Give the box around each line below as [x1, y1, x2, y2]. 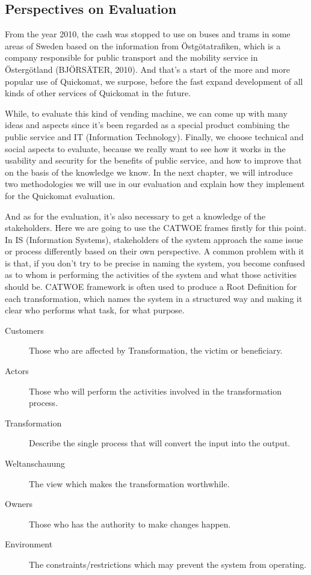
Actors [5, 364, 29, 377]
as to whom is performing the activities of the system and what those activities [5, 268, 297, 281]
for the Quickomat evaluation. [5, 189, 115, 201]
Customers [5, 324, 44, 336]
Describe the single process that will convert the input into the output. [29, 437, 291, 449]
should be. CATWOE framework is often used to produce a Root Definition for [5, 280, 297, 293]
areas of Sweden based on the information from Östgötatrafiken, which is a [5, 39, 281, 52]
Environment [5, 538, 53, 550]
